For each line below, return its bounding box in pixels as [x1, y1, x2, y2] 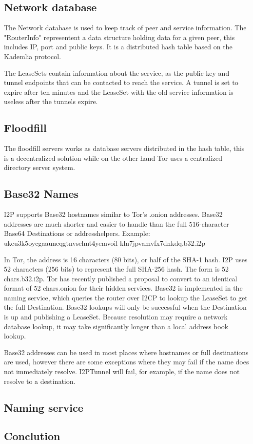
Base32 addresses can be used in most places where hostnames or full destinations [4, 347, 249, 357]
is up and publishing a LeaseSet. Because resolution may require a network [4, 312, 228, 322]
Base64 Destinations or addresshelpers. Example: [4, 228, 150, 238]
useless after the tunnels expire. [4, 96, 98, 106]
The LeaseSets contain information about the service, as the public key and [4, 67, 230, 78]
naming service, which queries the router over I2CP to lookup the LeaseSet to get [4, 292, 248, 302]
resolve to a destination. [4, 376, 76, 386]
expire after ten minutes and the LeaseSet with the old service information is [4, 86, 234, 97]
